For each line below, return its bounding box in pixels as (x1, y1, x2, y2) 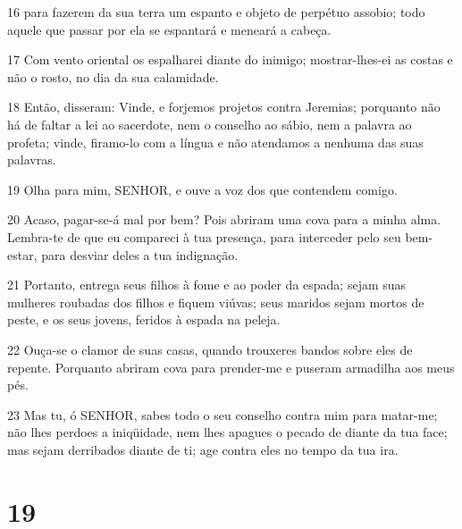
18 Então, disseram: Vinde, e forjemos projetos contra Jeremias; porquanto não (7, 97, 441, 116)
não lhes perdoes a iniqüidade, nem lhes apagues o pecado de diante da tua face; (7, 423, 448, 441)
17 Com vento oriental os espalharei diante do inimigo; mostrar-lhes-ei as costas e (7, 50, 453, 69)
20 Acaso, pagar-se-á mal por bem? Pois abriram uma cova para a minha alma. (7, 210, 441, 229)
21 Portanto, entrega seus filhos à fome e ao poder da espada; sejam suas (7, 275, 407, 294)
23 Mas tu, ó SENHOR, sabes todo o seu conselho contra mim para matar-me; (7, 405, 438, 424)
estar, (7, 245, 38, 264)
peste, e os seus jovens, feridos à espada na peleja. (7, 310, 281, 329)
